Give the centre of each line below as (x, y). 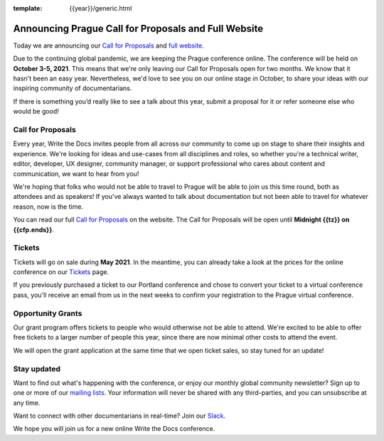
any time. (27, 403)
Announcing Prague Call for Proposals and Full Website (138, 28)
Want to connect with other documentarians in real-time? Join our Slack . (119, 416)
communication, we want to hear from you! (76, 173)
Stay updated (37, 369)
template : (28, 8)
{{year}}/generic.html (101, 8)
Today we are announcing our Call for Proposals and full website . (108, 45)
